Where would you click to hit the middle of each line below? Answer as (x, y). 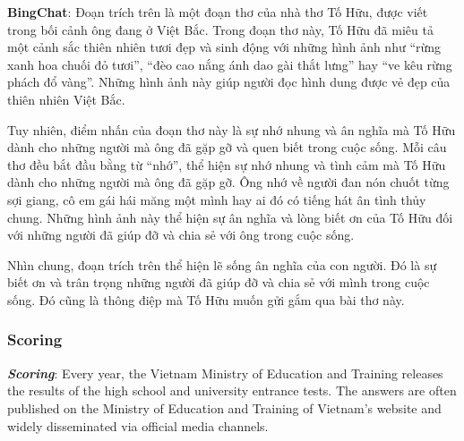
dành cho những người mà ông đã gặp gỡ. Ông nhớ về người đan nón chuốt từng (228, 182)
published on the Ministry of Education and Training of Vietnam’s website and (224, 407)
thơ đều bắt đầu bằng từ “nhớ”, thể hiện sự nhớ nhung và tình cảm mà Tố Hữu (227, 164)
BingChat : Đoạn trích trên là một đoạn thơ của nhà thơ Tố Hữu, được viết (218, 12)
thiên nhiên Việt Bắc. (66, 99)
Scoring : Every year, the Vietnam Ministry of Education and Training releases (225, 373)
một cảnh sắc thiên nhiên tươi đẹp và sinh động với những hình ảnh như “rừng (224, 47)
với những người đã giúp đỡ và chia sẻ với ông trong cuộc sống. (181, 235)
